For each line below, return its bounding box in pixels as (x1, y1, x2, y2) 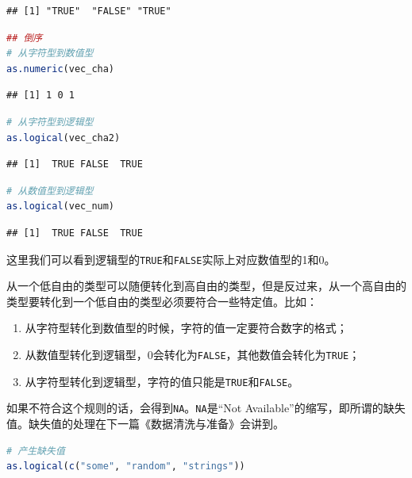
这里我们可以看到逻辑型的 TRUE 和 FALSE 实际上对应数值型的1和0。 (6, 250, 336, 267)
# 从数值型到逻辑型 (6, 185, 94, 197)
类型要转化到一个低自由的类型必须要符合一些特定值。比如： (6, 293, 318, 309)
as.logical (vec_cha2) (6, 132, 121, 143)
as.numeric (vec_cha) (6, 63, 115, 75)
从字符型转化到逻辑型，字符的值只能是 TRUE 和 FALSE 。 (25, 373, 299, 389)
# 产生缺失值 (6, 445, 65, 457)
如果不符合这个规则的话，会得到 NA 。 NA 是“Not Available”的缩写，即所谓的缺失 (6, 400, 406, 416)
